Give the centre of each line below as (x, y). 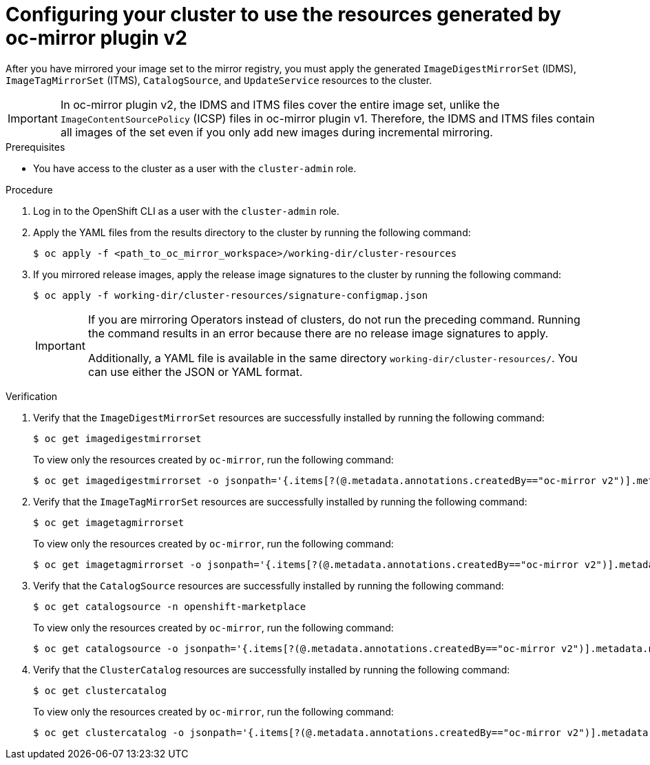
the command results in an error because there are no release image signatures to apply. (318, 333)
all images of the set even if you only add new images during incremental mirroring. (276, 132)
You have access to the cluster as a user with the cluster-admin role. (195, 168)
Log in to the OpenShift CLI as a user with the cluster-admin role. (186, 211)
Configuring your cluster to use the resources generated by (283, 14)
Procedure (29, 189)
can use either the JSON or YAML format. (195, 371)
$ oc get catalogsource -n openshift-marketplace (170, 606)
